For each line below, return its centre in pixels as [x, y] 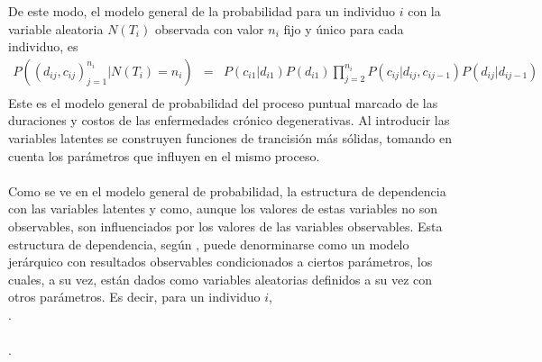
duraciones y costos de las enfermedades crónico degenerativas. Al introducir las [229, 120]
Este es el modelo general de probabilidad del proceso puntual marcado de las [223, 102]
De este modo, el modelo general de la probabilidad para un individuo [202, 11]
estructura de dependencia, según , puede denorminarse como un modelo [209, 244]
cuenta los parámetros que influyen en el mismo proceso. [164, 155]
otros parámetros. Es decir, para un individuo [134, 297]
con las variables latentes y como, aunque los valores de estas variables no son [223, 208]
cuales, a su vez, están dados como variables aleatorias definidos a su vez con [220, 279]
